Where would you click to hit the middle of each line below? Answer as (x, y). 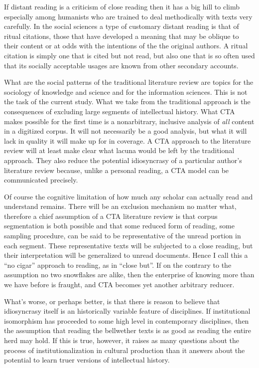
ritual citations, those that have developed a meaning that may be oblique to (122, 36)
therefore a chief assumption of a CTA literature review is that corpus (111, 216)
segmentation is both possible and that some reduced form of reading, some (119, 226)
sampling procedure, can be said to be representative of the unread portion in (123, 236)
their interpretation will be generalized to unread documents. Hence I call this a (126, 255)
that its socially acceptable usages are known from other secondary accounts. (121, 65)
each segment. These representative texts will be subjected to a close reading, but (129, 245)
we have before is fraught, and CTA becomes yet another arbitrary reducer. (119, 284)
